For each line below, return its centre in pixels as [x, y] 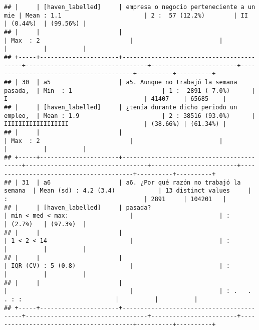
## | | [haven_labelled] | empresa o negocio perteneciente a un [130, 7]
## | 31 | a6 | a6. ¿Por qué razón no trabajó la [122, 182]
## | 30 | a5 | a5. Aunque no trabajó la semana [121, 82]
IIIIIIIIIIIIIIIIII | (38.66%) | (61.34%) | [115, 124]
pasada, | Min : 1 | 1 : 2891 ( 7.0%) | [130, 91]
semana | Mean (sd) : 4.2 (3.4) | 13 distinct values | [128, 191]
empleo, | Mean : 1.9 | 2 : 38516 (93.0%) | [130, 116]
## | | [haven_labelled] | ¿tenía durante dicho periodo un [121, 107]
